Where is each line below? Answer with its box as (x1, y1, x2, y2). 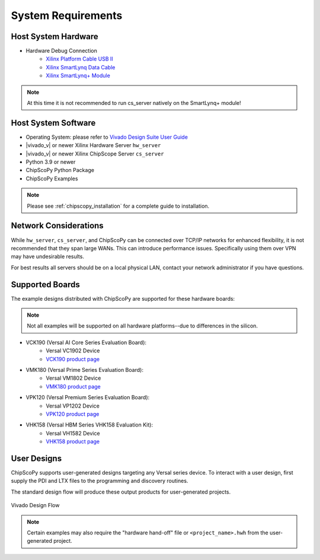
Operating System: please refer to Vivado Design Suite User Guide (25, 133, 188, 141)
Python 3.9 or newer (25, 158, 76, 166)
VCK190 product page (46, 355, 100, 362)
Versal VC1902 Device (46, 347, 100, 354)
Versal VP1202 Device (46, 402, 100, 409)
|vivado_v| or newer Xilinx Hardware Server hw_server (25, 142, 161, 149)
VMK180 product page (46, 383, 101, 390)
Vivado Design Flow (11, 502, 60, 509)
